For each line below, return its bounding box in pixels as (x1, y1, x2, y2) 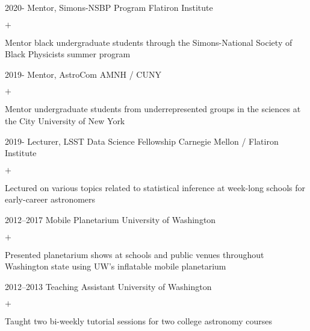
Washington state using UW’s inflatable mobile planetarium (5, 260, 226, 273)
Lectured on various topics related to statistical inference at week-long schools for (5, 181, 305, 194)
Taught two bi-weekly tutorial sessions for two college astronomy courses (5, 315, 272, 327)
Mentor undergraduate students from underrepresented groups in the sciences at (5, 102, 301, 115)
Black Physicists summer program (5, 48, 131, 60)
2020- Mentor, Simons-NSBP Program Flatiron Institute (5, 1, 213, 13)
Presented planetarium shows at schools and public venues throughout (5, 248, 264, 260)
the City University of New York (5, 114, 125, 127)
